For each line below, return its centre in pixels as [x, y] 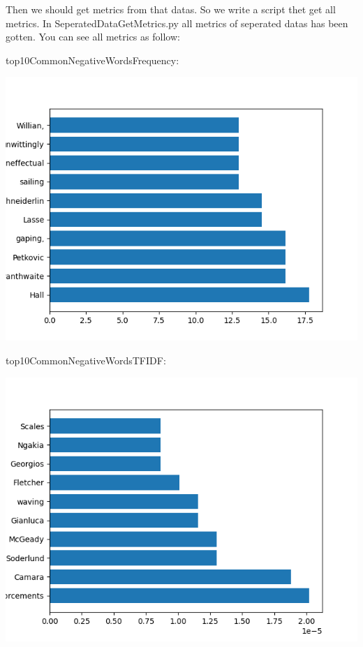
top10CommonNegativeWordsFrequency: [92, 60]
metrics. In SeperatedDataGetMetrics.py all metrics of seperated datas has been [177, 23]
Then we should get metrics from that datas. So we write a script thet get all [171, 9]
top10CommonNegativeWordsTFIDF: [86, 360]
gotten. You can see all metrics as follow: [93, 37]
